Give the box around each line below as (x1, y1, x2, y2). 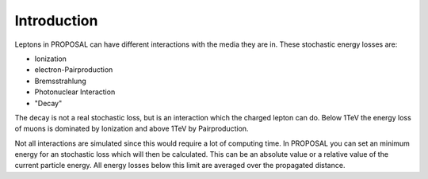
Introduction (14, 12, 98, 29)
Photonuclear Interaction (34, 87, 116, 97)
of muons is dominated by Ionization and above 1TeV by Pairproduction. (14, 124, 249, 134)
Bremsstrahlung (34, 76, 86, 86)
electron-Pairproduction (34, 65, 113, 74)
